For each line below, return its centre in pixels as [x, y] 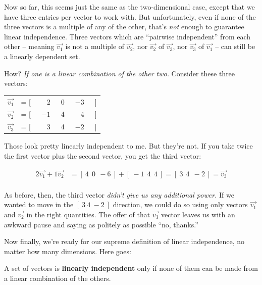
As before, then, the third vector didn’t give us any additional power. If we [119, 194]
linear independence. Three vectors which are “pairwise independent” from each [127, 36]
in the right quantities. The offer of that [88, 214]
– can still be [235, 46]
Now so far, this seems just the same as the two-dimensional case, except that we [129, 7]
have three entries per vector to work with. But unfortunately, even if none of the [130, 16]
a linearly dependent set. [42, 56]
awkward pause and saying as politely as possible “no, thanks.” [101, 224]
